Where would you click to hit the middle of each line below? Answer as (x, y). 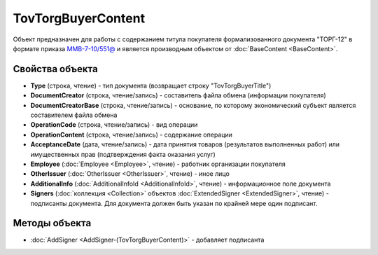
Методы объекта (52, 223)
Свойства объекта (55, 69)
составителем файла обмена (74, 115)
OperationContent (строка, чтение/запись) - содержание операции (131, 135)
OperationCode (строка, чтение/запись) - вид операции (114, 125)
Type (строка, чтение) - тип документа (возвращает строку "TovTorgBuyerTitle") (151, 85)
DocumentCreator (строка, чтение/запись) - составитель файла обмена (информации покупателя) (178, 95)
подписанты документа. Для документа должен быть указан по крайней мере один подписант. (174, 203)
